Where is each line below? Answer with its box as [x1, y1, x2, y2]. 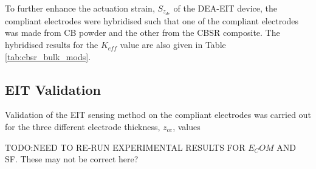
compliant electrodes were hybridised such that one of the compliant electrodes [5, 14, 299, 27]
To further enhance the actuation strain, [5, 2, 155, 14]
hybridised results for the [5, 38, 98, 51]
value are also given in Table [120, 38, 226, 51]
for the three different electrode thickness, [5, 120, 160, 133]
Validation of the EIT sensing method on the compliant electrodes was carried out [5, 108, 311, 121]
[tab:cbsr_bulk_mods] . [5, 50, 91, 63]
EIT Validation [5, 80, 101, 98]
